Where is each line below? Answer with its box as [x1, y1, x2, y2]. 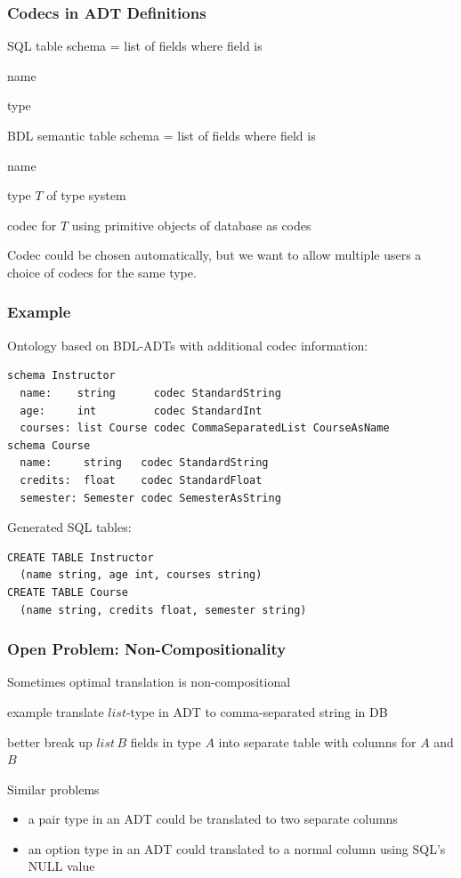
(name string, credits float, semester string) [20, 603, 307, 616]
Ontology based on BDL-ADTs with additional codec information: [7, 335, 368, 354]
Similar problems [7, 779, 100, 798]
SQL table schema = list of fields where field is [7, 36, 263, 55]
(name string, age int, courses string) [20, 568, 263, 582]
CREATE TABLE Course [7, 585, 129, 599]
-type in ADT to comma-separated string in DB [125, 702, 388, 721]
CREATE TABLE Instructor [7, 551, 154, 564]
